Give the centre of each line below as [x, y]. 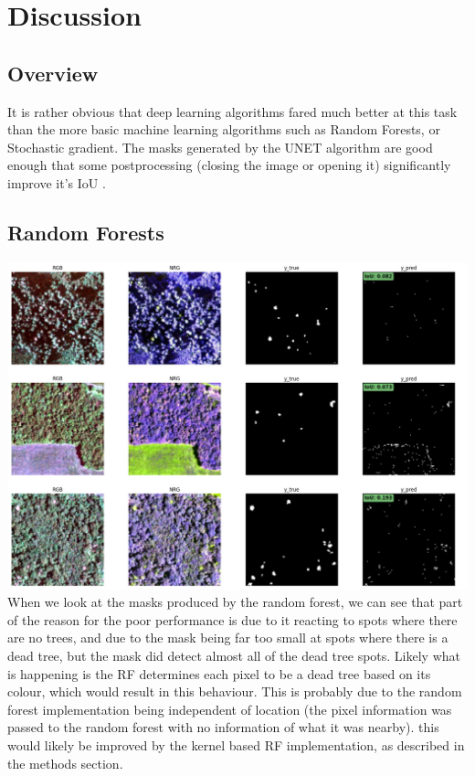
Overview [53, 73]
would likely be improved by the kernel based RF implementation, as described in [236, 744]
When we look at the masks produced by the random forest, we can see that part [235, 602]
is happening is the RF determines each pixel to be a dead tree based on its [219, 673]
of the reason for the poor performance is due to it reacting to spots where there [232, 619]
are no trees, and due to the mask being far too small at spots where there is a [228, 638]
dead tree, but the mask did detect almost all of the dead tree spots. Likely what [234, 655]
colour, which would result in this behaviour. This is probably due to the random [235, 691]
